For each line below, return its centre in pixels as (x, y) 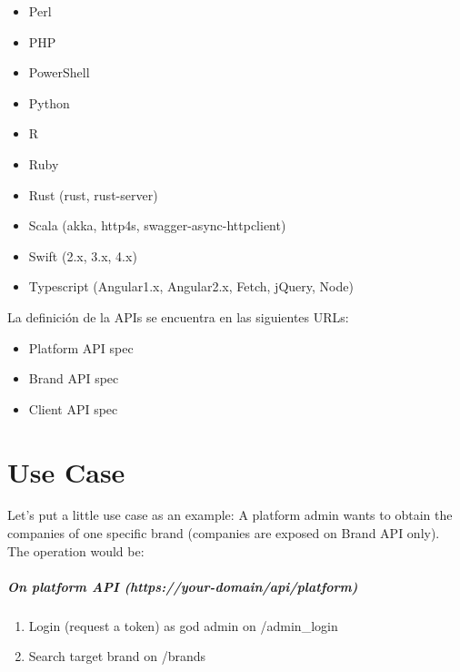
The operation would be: (76, 550)
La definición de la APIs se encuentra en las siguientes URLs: (178, 316)
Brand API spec (74, 378)
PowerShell (59, 72)
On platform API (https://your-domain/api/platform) (183, 586)
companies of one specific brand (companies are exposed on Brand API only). (224, 533)
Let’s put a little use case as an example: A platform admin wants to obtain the (230, 515)
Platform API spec (81, 347)
